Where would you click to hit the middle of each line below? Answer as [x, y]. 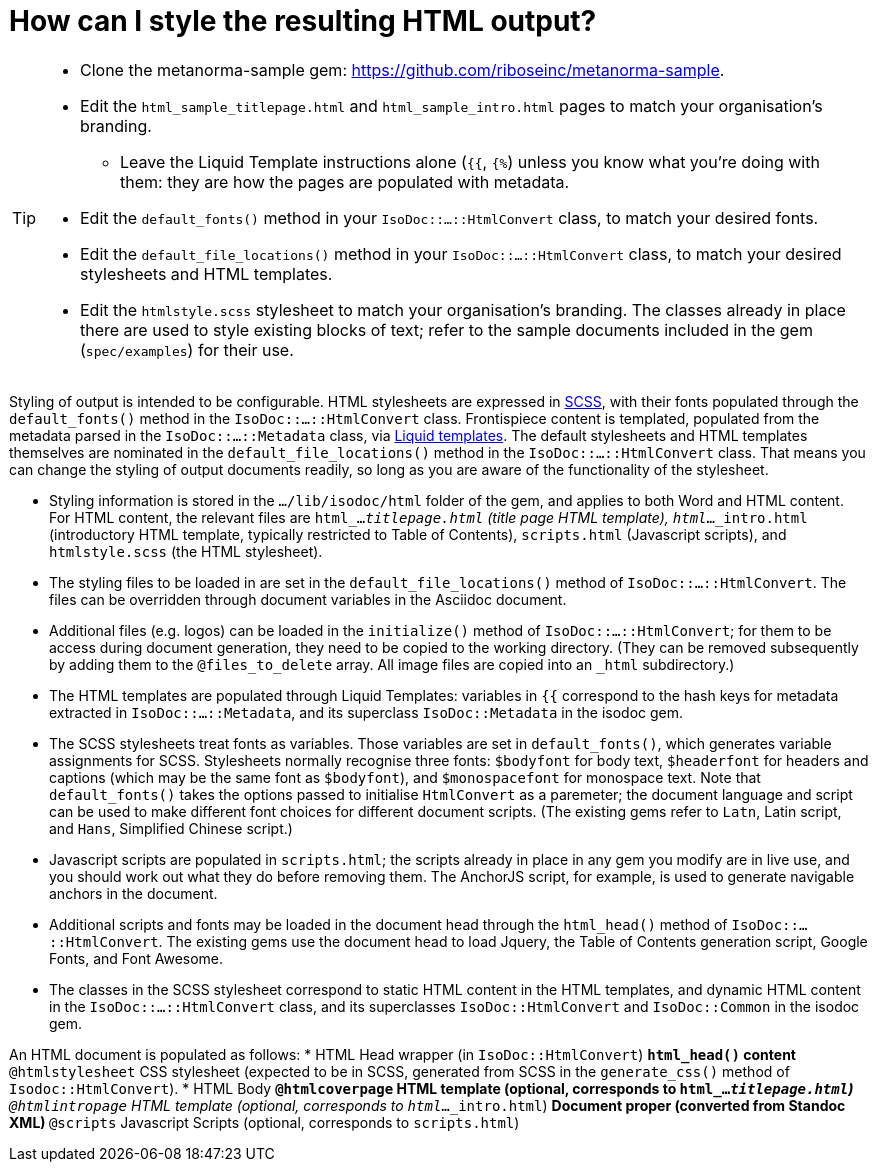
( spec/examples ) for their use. [187, 349]
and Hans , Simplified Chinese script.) [171, 828]
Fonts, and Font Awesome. [136, 958]
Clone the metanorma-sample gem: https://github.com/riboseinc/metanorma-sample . [402, 69]
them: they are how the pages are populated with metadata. [345, 181]
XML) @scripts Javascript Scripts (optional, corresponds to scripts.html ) [264, 1122]
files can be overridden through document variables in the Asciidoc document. [308, 599]
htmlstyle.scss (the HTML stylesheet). [186, 551]
